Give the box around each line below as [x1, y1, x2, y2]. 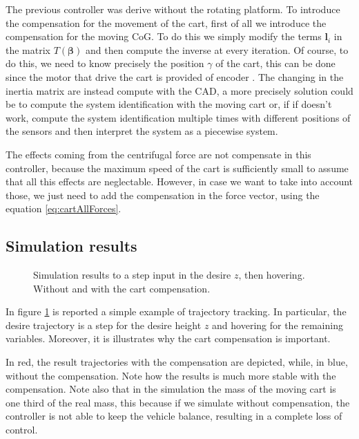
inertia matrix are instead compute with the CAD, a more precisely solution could [6, 83, 353, 97]
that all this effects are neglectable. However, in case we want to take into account [6, 174, 353, 189]
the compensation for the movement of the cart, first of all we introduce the [6, 15, 327, 30]
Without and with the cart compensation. [33, 281, 211, 295]
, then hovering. [238, 268, 305, 282]
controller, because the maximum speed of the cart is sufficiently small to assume [6, 160, 349, 175]
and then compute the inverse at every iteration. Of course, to [86, 42, 349, 57]
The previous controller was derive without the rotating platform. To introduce [6, 2, 340, 16]
